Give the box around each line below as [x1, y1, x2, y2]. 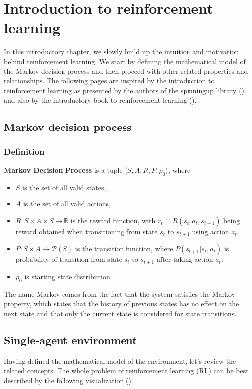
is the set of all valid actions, [23, 198, 111, 209]
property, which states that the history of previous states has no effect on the [4, 298, 239, 309]
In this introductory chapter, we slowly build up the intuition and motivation [4, 46, 239, 57]
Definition [4, 145, 45, 157]
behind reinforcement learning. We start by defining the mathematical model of [4, 56, 246, 66]
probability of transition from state [15, 254, 122, 264]
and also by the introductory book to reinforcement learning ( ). [4, 95, 197, 105]
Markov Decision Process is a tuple [4, 164, 123, 175]
